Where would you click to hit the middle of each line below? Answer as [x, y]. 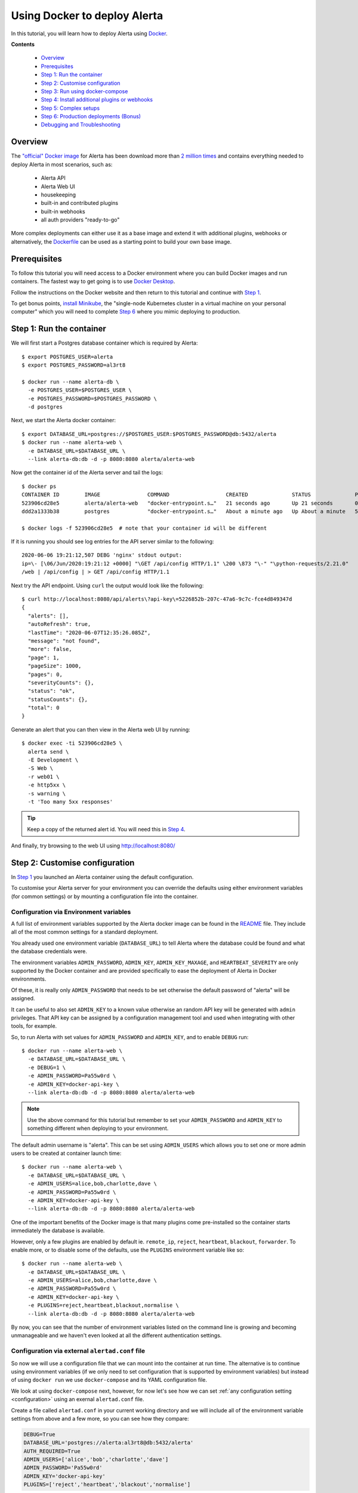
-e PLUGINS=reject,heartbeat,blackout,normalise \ [103, 1305]
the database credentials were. [49, 951]
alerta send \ [48, 752]
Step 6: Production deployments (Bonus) [91, 116]
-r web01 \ [44, 777]
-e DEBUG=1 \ [47, 1067]
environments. [29, 979]
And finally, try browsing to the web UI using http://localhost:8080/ [93, 846]
